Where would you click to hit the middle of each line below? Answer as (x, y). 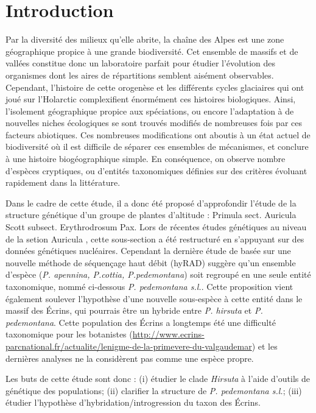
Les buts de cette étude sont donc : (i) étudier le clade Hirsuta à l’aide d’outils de (158, 379)
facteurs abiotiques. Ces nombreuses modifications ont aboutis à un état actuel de (158, 134)
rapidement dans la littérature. (63, 182)
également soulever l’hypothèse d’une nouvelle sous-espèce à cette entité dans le (154, 298)
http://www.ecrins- (168, 334)
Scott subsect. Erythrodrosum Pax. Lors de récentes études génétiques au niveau (156, 227)
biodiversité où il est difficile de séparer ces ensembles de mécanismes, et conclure (157, 146)
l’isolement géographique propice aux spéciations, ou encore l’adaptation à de (150, 111)
